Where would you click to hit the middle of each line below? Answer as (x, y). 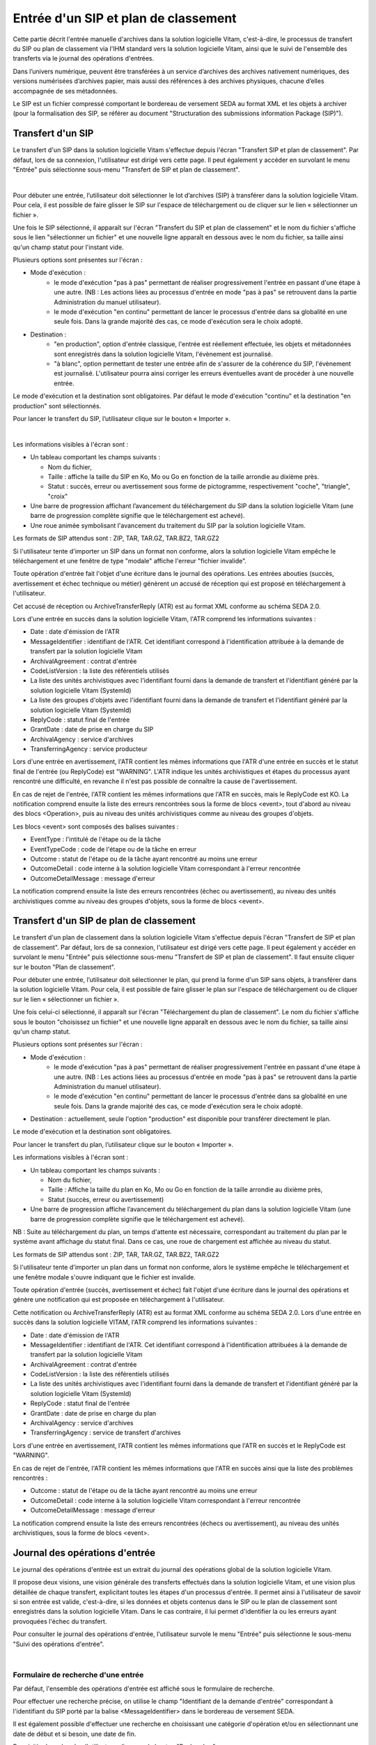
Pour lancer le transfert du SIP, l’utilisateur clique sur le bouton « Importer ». (122, 418)
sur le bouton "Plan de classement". (64, 967)
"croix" (58, 496)
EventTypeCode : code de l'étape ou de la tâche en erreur (113, 849)
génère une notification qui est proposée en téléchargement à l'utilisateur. (119, 1300)
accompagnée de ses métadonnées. (65, 91)
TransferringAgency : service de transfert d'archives (105, 1433)
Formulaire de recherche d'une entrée (78, 1675)
